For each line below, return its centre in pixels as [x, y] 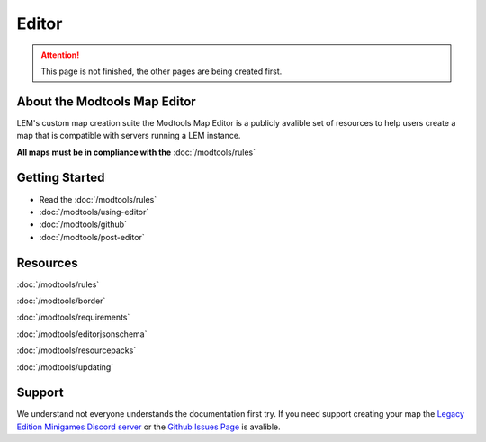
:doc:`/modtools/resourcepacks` [76, 350]
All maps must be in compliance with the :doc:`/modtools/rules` [136, 152]
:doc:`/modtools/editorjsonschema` [82, 334]
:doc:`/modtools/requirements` [73, 317]
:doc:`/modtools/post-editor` [92, 237]
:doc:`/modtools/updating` [65, 367]
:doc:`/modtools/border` [61, 301]
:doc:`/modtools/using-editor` [94, 212]
